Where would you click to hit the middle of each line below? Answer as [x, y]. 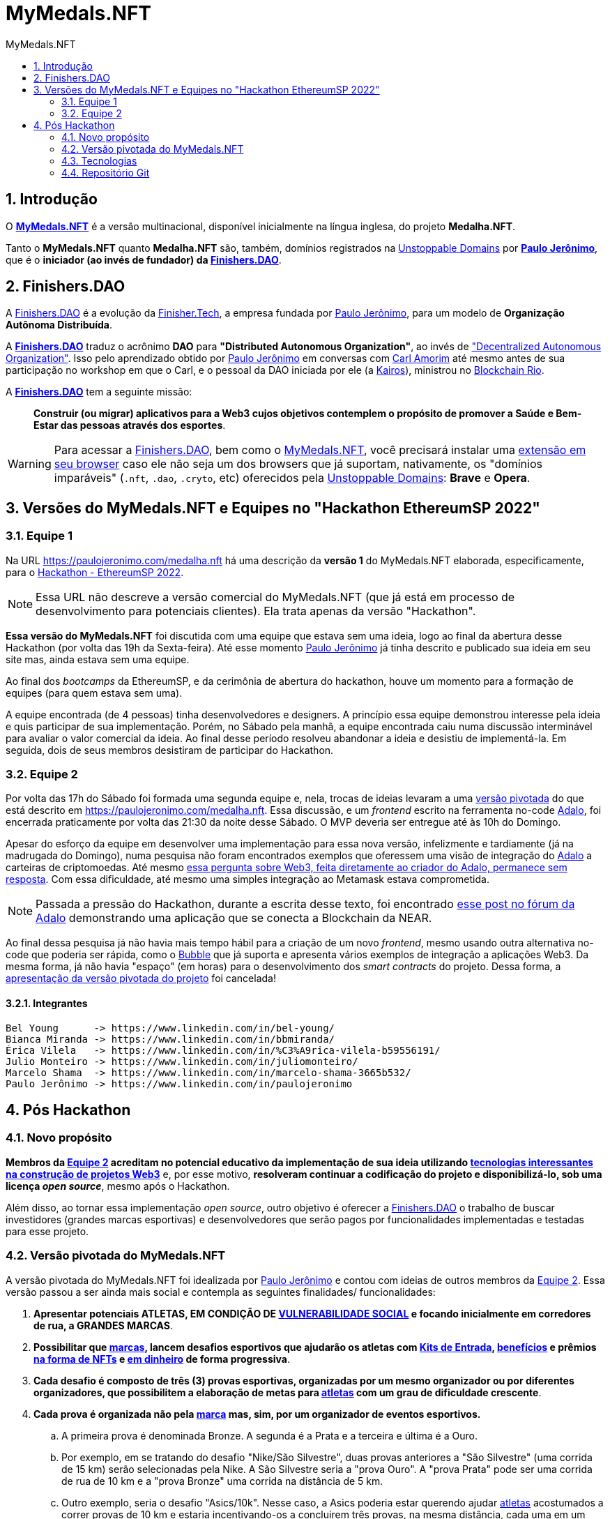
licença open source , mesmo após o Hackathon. [118, 1186]
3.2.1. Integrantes [47, 1004]
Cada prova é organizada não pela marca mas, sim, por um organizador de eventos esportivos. [257, 1414]
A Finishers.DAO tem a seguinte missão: [99, 392]
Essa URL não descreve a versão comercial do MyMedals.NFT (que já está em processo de [275, 597]
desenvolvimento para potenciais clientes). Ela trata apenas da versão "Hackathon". [256, 611]
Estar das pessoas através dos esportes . [130, 425]
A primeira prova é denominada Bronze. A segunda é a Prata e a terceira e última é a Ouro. [269, 1435]
